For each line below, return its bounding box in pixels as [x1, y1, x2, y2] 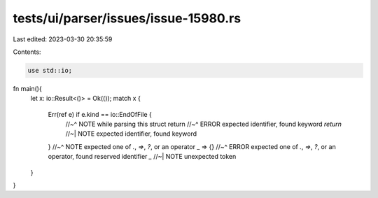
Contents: [13, 48, 41, 56]
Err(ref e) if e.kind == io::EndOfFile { [48, 110, 152, 118]
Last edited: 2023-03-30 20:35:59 [13, 35, 113, 43]
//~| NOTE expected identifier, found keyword [65, 129, 197, 138]
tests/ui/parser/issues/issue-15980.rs [13, 10, 241, 26]
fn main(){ [13, 84, 42, 92]
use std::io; [27, 66, 73, 74]
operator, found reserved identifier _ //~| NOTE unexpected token [48, 153, 237, 161]
